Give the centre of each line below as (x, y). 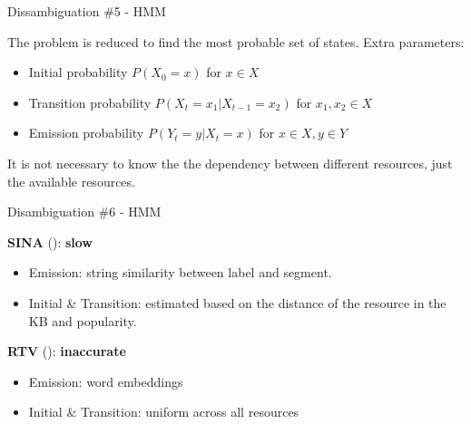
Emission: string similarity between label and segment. (180, 272)
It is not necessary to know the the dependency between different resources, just (230, 163)
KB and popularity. (83, 320)
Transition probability (90, 102)
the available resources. (71, 181)
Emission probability (86, 133)
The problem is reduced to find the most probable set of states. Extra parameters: (236, 41)
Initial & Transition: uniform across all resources (164, 412)
